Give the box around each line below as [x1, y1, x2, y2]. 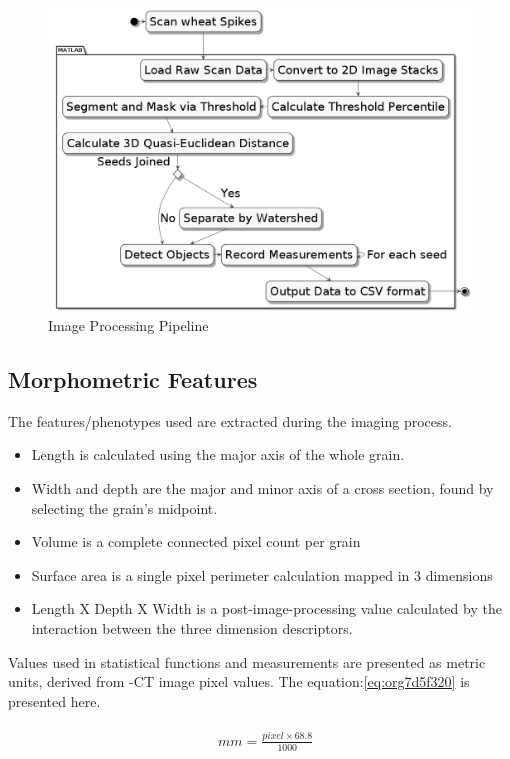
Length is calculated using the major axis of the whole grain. [31, 444, 405, 465]
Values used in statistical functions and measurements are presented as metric [8, 651, 486, 672]
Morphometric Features [8, 364, 258, 395]
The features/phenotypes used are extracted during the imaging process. [8, 410, 452, 431]
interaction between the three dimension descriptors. [31, 618, 353, 639]
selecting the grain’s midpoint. [31, 497, 218, 518]
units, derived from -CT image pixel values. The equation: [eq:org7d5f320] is [8, 671, 470, 692]
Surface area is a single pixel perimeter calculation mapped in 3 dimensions [31, 564, 493, 585]
